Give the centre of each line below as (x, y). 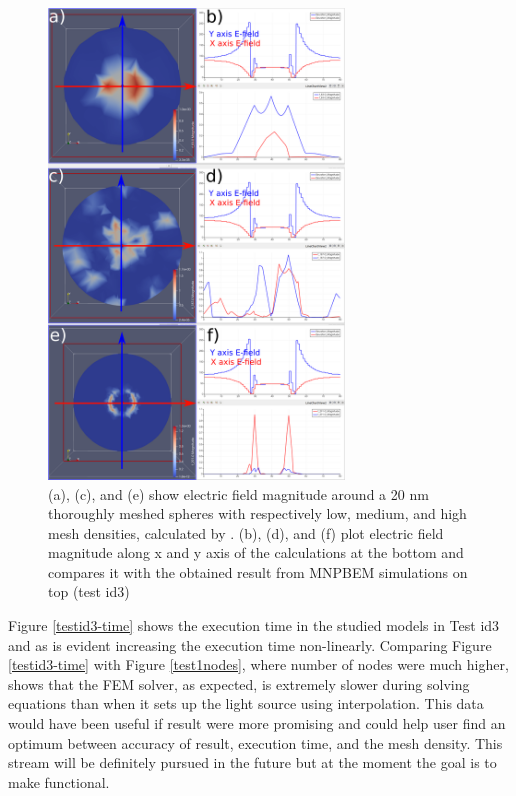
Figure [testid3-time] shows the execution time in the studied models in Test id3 (254, 625)
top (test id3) (89, 591)
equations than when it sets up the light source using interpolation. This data (246, 703)
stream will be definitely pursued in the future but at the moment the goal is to (252, 762)
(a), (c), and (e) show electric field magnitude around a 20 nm (238, 493)
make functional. (59, 781)
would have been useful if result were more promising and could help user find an (257, 723)
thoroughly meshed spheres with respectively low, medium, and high (257, 513)
